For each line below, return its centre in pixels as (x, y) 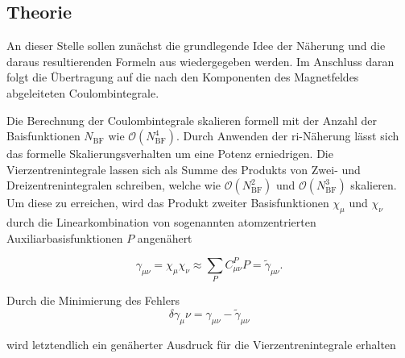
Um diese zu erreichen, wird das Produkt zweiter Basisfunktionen (168, 203)
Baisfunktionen (43, 136)
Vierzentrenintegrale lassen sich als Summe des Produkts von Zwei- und (184, 169)
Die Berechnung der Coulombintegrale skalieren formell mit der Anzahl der (192, 120)
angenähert (165, 237)
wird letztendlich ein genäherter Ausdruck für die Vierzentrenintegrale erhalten (201, 344)
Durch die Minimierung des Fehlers (93, 300)
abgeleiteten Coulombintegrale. (83, 92)
